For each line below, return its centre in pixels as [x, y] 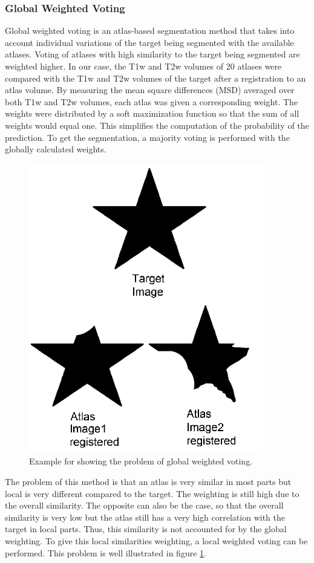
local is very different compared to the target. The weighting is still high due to [152, 493]
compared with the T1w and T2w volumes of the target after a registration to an [155, 78]
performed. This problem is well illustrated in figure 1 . [106, 552]
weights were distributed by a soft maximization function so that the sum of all [152, 113]
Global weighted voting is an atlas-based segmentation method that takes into [150, 31]
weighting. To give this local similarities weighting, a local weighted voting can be [156, 540]
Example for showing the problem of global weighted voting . [141, 461]
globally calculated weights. [56, 149]
